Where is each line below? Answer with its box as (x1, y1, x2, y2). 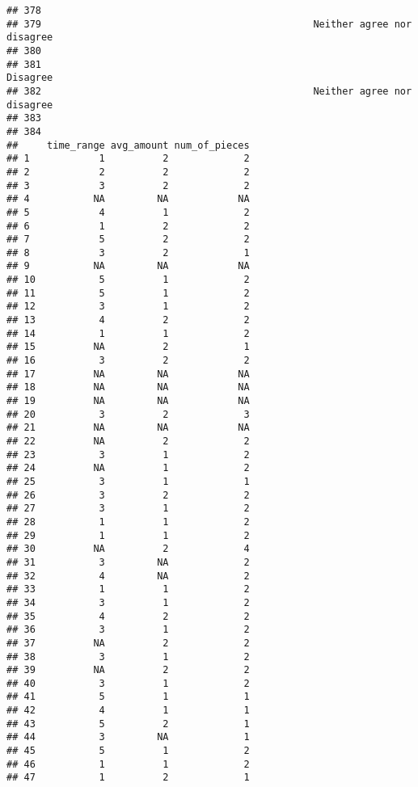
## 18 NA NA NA (6, 381, 250, 393)
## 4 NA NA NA (6, 193, 250, 205)
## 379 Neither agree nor (6, 18, 412, 30)
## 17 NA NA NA (6, 368, 250, 380)
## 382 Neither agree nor (6, 85, 412, 97)
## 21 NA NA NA (6, 422, 250, 434)
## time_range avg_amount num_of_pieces (6, 139, 250, 151)
